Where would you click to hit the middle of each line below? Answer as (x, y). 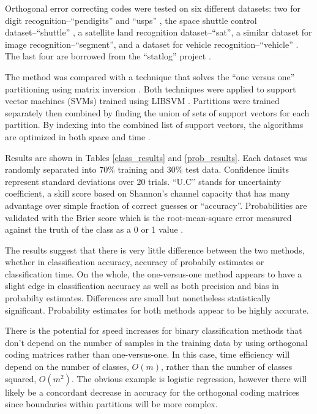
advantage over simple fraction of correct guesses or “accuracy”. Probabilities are (156, 205)
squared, (21, 378)
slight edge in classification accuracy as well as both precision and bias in (142, 286)
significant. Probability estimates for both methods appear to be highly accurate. (157, 310)
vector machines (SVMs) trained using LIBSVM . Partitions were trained (142, 101)
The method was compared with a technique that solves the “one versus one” (150, 76)
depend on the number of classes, (67, 367)
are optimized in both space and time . (78, 136)
